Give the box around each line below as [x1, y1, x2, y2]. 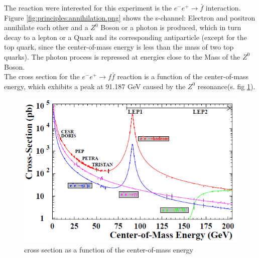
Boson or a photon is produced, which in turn [100, 22, 241, 33]
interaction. [205, 3, 241, 13]
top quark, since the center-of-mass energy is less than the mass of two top [4, 42, 234, 52]
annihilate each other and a [4, 22, 88, 33]
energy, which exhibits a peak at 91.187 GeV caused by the [4, 81, 186, 91]
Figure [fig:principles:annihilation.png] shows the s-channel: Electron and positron [4, 12, 255, 23]
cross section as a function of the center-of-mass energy [24, 244, 193, 254]
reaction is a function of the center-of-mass [117, 71, 249, 82]
